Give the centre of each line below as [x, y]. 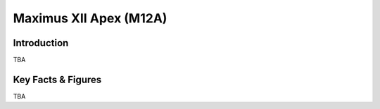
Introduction [41, 43]
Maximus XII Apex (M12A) [90, 18]
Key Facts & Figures [57, 79]
